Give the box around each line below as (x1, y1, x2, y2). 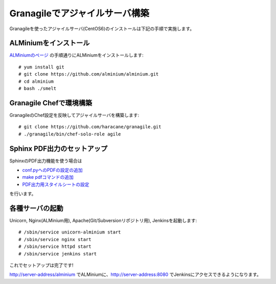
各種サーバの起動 (9, 204, 63, 212)
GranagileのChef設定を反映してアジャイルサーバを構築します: (9, 112, 140, 118)
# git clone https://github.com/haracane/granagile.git (18, 124, 162, 130)
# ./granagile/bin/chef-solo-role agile (18, 131, 121, 137)
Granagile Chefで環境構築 (9, 99, 93, 107)
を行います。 (9, 191, 36, 197)
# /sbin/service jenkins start (18, 251, 97, 256)
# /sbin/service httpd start (18, 244, 91, 250)
